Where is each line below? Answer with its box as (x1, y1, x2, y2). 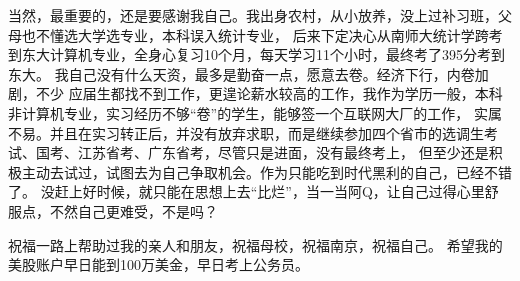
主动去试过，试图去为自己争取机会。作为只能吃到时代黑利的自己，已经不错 (21, 161, 512, 182)
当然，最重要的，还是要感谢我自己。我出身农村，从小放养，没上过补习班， (8, 5, 498, 25)
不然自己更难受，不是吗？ (49, 200, 218, 221)
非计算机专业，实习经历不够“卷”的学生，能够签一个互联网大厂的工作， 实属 (8, 102, 502, 123)
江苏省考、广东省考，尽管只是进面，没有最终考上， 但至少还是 (77, 142, 489, 163)
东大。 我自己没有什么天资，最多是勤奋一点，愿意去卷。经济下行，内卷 (8, 63, 475, 84)
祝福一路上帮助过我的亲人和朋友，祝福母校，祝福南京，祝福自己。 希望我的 (8, 234, 503, 255)
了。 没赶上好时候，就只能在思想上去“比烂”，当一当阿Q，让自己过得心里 (8, 181, 485, 202)
